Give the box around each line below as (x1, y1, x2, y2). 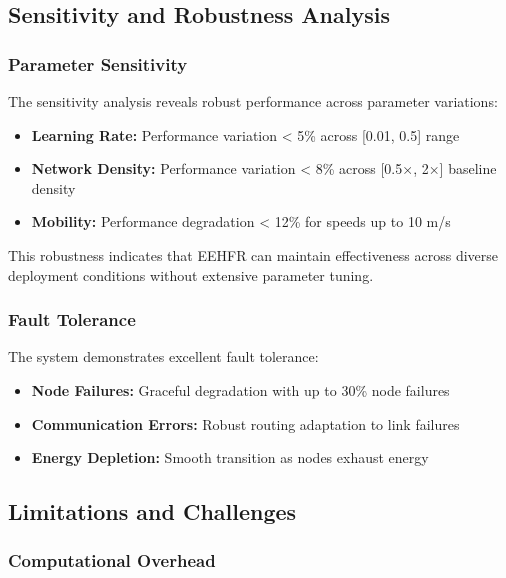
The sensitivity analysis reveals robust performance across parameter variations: (8, 91, 498, 111)
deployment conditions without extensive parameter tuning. (8, 264, 374, 285)
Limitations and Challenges (8, 496, 297, 527)
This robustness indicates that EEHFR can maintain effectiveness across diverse (8, 244, 499, 265)
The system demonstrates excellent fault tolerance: (8, 346, 319, 367)
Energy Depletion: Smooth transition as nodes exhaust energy (31, 447, 429, 468)
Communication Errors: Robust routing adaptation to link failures (31, 413, 460, 434)
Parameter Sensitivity (8, 51, 188, 76)
